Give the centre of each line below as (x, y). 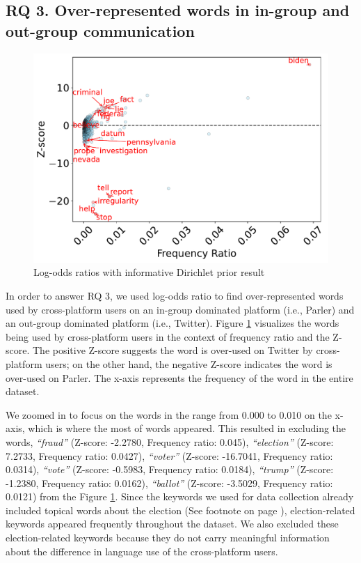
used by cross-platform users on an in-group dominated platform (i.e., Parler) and (180, 309)
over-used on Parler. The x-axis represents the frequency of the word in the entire (179, 377)
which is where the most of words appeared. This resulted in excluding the (187, 428)
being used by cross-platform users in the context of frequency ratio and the (168, 336)
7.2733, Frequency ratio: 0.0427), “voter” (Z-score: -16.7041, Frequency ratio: (169, 455)
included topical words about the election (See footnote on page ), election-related (180, 510)
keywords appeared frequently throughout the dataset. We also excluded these (172, 524)
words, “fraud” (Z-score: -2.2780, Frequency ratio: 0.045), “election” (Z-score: (170, 441)
